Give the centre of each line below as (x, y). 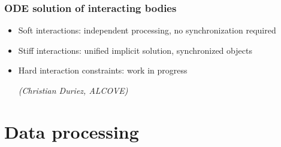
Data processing (72, 131)
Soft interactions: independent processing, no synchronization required (147, 30)
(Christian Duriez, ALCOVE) (73, 90)
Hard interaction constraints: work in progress (103, 70)
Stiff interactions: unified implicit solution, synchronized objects (135, 50)
